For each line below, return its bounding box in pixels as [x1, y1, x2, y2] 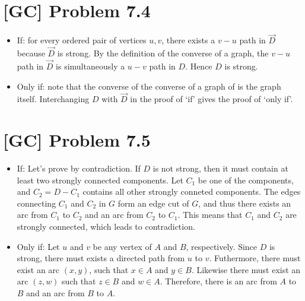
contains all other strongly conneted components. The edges [82, 185, 301, 198]
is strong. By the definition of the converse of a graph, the [57, 47, 269, 59]
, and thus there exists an [198, 197, 291, 209]
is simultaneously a [56, 59, 125, 72]
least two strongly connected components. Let [17, 173, 183, 186]
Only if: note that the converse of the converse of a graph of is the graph [17, 80, 281, 92]
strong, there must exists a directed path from [17, 252, 185, 264]
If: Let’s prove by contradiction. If [17, 162, 141, 175]
